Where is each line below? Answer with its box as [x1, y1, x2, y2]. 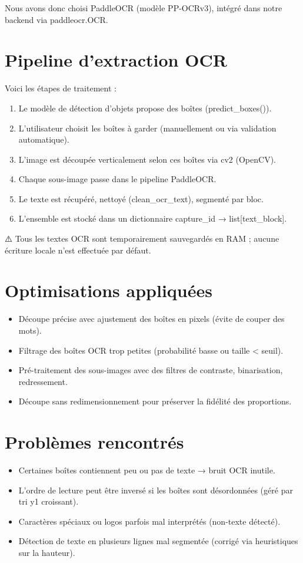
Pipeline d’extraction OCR [5, 48, 227, 72]
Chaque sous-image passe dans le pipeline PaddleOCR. [18, 173, 217, 185]
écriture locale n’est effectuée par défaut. [5, 243, 151, 256]
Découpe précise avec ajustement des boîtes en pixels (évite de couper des [18, 312, 285, 325]
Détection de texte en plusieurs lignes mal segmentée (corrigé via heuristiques [18, 535, 298, 547]
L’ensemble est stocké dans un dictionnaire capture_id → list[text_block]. [18, 212, 287, 225]
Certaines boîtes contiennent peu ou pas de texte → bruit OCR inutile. [18, 464, 275, 476]
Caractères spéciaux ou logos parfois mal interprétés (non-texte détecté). [18, 515, 281, 527]
